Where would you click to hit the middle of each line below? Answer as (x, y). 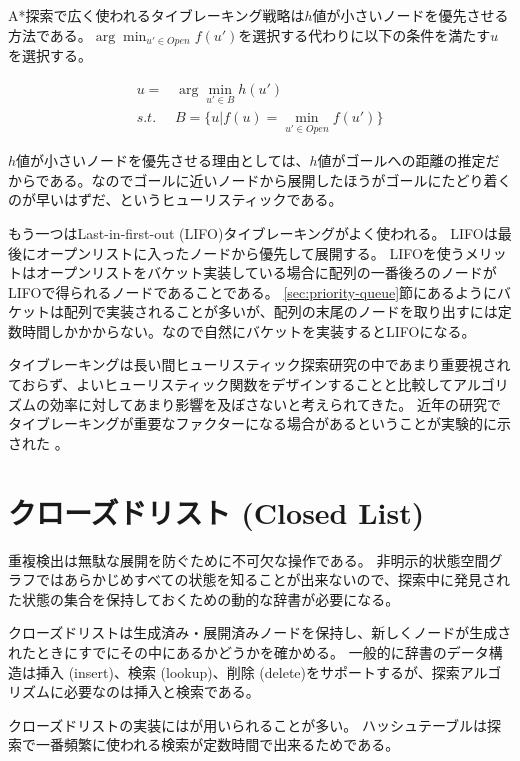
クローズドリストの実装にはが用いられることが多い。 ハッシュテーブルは (248, 724)
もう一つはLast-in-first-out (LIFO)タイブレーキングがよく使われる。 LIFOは (253, 232)
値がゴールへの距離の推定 (401, 160)
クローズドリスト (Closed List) (216, 511)
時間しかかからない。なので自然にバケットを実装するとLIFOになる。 (248, 330)
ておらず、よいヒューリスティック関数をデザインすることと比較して (231, 384)
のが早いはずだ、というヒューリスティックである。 (175, 199)
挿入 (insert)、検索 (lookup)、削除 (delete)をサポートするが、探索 (247, 671)
